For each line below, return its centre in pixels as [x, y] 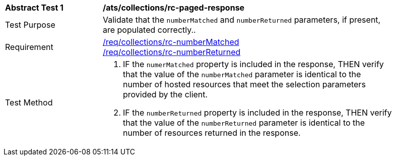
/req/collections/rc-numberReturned [172, 52]
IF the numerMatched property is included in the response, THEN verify [253, 64]
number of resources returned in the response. [212, 133]
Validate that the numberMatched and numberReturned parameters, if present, [242, 20]
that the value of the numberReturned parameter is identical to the [244, 123]
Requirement [29, 47]
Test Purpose [30, 25]
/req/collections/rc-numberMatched [171, 42]
